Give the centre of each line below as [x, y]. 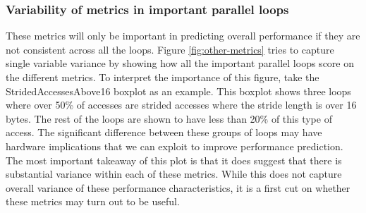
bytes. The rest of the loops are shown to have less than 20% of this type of [169, 118]
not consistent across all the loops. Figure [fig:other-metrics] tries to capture [170, 49]
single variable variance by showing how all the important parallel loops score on [180, 63]
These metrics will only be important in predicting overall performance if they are [183, 36]
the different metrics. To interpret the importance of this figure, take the [163, 77]
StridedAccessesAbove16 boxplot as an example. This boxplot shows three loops [178, 91]
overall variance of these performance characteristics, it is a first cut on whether [178, 187]
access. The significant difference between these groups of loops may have [164, 132]
